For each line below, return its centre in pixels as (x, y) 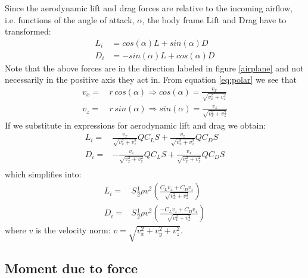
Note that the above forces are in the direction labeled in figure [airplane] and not (154, 68)
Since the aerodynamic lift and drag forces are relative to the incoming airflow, (149, 8)
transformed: (28, 31)
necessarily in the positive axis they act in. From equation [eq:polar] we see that (151, 79)
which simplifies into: (43, 174)
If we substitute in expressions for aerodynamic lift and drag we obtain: (136, 125)
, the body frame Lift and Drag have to (214, 19)
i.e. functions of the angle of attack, (70, 19)
